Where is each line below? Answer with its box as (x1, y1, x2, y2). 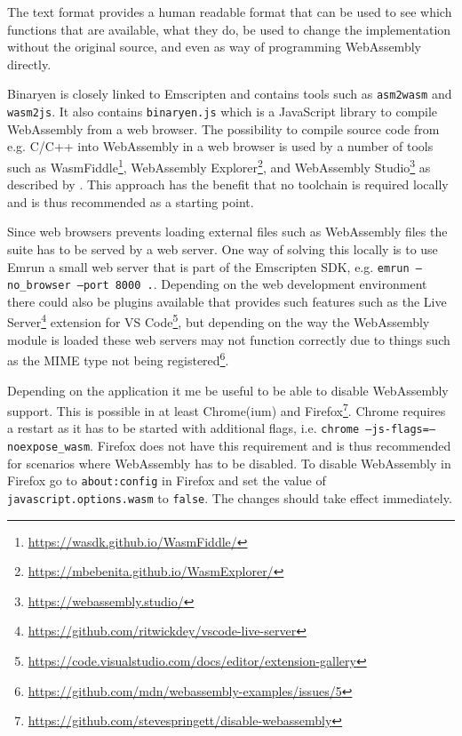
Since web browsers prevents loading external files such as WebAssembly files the (7, 222, 448, 241)
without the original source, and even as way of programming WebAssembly (7, 37, 421, 56)
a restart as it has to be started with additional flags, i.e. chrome (7, 419, 360, 437)
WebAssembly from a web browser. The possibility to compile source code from (7, 119, 440, 138)
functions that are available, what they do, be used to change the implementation (7, 20, 451, 38)
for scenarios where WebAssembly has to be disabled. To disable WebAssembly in (7, 453, 451, 472)
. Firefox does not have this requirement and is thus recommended (90, 436, 451, 454)
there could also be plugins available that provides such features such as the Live (7, 292, 447, 310)
